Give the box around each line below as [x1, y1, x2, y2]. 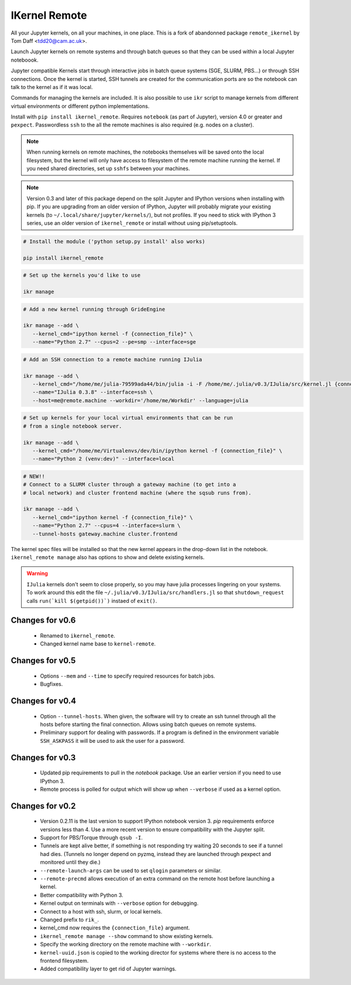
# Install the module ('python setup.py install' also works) [23, 238, 205, 244]
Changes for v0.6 [11, 616, 76, 626]
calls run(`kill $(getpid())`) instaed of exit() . [26, 597, 157, 604]
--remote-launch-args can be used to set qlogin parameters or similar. [40, 867, 222, 874]
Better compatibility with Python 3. [40, 891, 123, 898]
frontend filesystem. [40, 957, 89, 964]
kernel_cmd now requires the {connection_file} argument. [40, 924, 190, 932]
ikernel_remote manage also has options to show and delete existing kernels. [11, 553, 205, 561]
